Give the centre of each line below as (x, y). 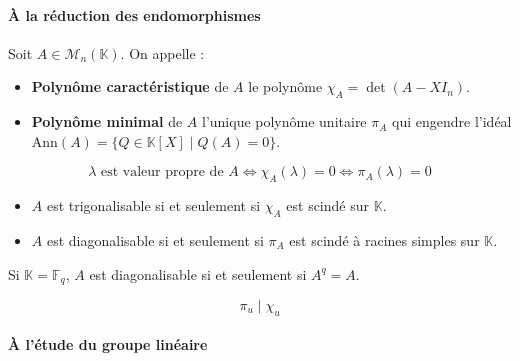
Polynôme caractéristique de (130, 86)
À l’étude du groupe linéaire (108, 344)
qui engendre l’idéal (452, 121)
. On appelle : (162, 52)
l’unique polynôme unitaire (284, 121)
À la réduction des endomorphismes (134, 14)
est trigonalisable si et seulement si (153, 205)
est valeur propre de (162, 172)
